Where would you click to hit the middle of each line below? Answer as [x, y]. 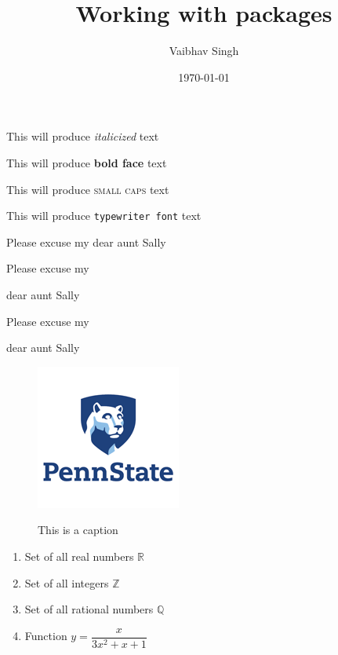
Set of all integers [67, 582]
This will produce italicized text [83, 136]
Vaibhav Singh [204, 51]
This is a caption [78, 530]
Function [46, 636]
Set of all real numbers [79, 556]
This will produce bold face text [87, 162]
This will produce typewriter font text [104, 216]
